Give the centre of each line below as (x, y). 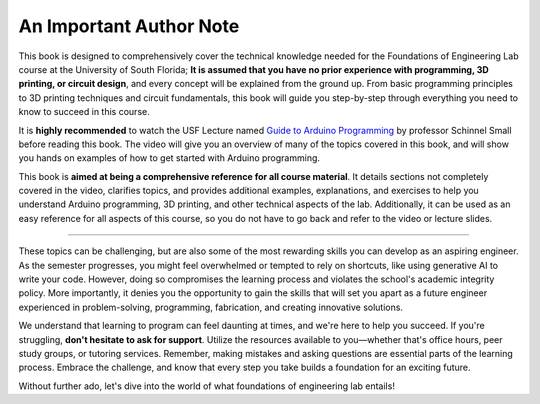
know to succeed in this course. (84, 112)
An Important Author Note (129, 26)
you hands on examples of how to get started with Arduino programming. (169, 158)
